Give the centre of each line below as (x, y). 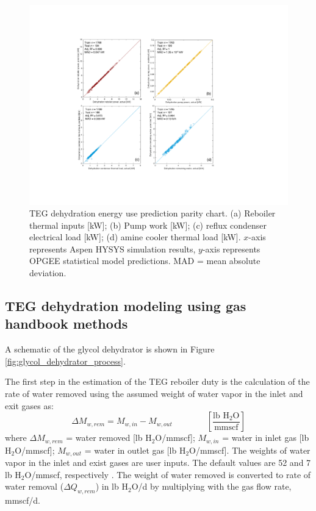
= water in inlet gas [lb (266, 438)
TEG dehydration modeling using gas (126, 306)
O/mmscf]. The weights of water (250, 450)
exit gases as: (29, 405)
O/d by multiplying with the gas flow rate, (211, 486)
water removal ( (34, 486)
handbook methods (66, 323)
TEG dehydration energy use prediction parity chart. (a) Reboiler (153, 213)
